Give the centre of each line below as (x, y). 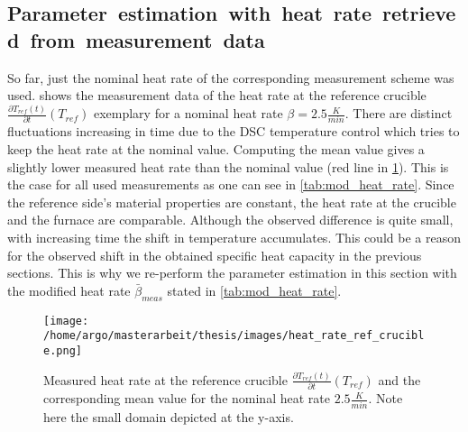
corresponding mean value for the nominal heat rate (187, 398)
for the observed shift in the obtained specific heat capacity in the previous (215, 255)
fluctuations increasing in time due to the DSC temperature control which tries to (234, 131)
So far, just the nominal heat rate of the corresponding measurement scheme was (231, 77)
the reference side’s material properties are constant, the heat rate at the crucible (232, 202)
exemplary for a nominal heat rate (188, 113)
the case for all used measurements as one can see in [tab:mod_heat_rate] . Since (231, 184)
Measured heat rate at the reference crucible (165, 379)
